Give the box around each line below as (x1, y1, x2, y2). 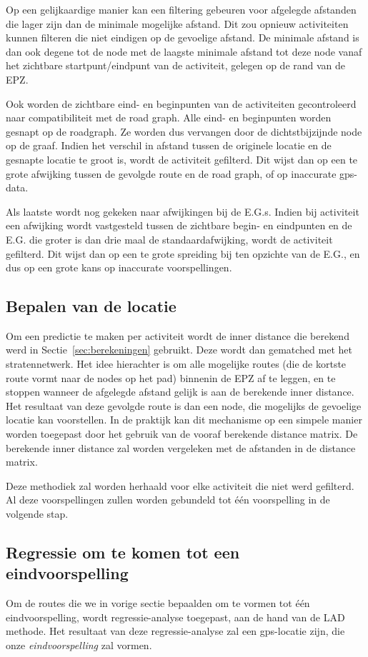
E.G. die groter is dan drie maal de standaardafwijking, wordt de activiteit (6, 231, 333, 246)
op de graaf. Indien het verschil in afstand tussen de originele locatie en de (6, 138, 332, 153)
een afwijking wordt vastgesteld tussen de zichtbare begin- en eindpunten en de (6, 218, 352, 233)
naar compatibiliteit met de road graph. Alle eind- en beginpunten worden (6, 110, 332, 125)
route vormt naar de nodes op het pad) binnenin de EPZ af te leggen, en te (6, 370, 336, 385)
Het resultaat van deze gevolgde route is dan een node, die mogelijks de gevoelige (6, 398, 362, 413)
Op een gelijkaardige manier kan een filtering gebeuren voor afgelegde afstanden (6, 2, 357, 16)
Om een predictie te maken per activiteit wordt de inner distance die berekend (6, 328, 349, 343)
